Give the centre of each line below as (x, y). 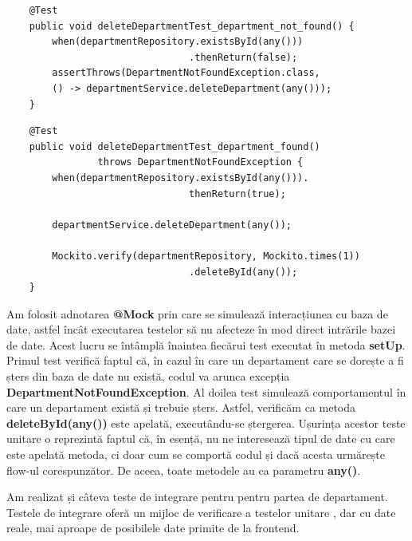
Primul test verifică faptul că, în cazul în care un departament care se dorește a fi (205, 360)
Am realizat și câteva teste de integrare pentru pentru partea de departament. (197, 497)
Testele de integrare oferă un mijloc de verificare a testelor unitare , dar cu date (201, 512)
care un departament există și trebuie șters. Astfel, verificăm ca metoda (181, 407)
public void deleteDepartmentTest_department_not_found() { (192, 26)
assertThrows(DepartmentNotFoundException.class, (186, 73)
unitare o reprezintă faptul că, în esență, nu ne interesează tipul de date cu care (201, 438)
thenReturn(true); (237, 193)
